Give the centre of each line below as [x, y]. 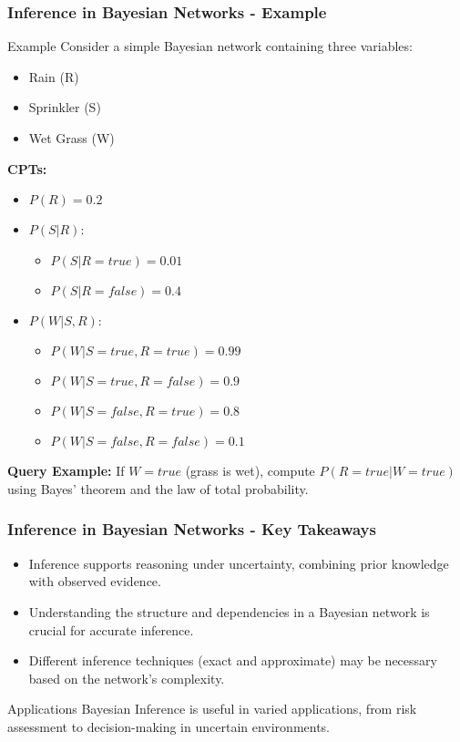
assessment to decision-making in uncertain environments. [169, 726]
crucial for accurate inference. [111, 629]
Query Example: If [66, 471]
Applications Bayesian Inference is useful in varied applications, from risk [212, 709]
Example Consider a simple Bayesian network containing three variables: [210, 46]
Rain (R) [54, 76]
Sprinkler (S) [65, 107]
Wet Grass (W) [72, 138]
